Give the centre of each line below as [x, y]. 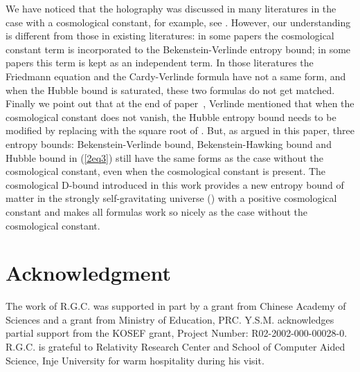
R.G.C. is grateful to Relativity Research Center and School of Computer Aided [175, 346]
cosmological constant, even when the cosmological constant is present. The [166, 171]
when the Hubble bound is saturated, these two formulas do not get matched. [170, 90]
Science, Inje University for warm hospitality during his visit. [135, 360]
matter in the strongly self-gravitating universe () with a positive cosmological [171, 198]
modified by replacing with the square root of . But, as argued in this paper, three [180, 130]
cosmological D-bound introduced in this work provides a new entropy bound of [175, 184]
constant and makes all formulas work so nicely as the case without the [157, 211]
